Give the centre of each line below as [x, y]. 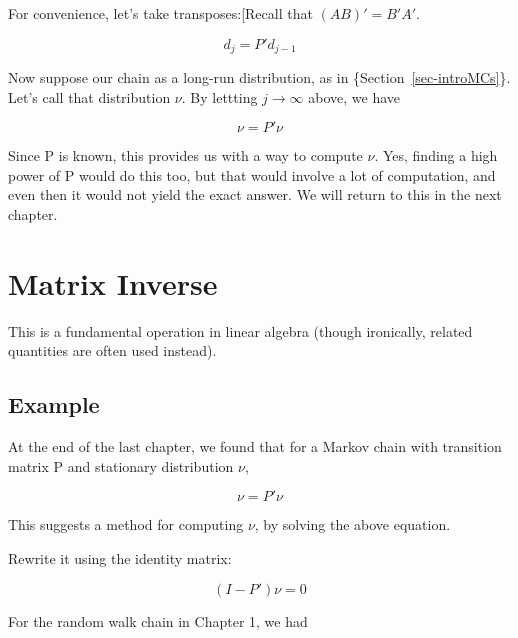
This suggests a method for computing [126, 524]
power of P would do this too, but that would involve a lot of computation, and [252, 174]
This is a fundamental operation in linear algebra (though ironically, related [240, 330]
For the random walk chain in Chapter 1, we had [158, 620]
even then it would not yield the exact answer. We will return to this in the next [255, 194]
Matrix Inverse [113, 282]
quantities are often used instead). [112, 350]
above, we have [354, 96]
